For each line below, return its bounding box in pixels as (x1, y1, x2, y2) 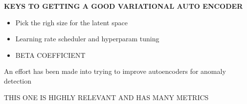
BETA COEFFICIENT (15, 50, 86, 60)
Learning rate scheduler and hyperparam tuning (15, 34, 159, 44)
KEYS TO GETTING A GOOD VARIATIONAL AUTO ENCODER (4, 1, 243, 11)
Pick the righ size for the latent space (15, 17, 128, 27)
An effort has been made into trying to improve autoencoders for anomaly (4, 66, 226, 76)
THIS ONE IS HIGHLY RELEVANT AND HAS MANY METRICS (4, 92, 209, 102)
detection (4, 75, 31, 86)
